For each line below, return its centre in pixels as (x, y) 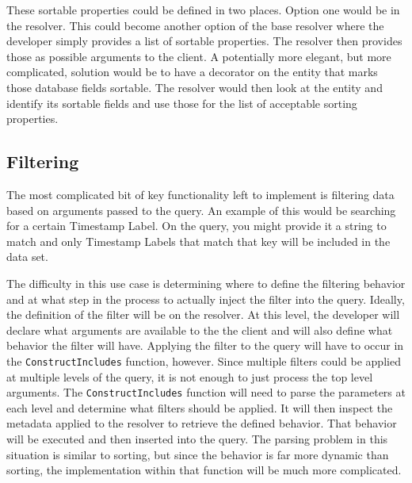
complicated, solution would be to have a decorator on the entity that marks (192, 72)
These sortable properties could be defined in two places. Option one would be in (203, 10)
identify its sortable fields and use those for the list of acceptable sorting (182, 103)
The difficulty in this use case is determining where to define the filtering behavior (206, 283)
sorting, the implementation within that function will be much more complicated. (204, 470)
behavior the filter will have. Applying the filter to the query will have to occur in (205, 345)
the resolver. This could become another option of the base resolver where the (195, 25)
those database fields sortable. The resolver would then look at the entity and (195, 87)
